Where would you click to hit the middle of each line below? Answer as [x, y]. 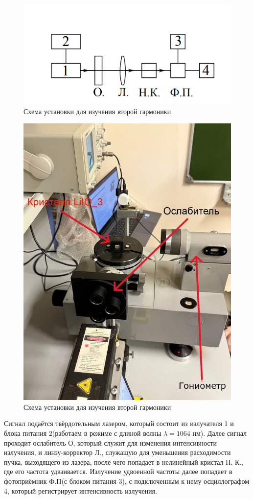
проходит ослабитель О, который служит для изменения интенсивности [111, 442]
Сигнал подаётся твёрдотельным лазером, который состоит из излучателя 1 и [119, 423]
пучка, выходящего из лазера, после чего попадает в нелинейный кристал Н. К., [124, 462]
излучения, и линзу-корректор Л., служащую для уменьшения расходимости [117, 452]
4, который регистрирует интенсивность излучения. [80, 490]
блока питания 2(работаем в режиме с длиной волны [83, 433]
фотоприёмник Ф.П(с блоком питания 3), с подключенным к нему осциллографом [127, 481]
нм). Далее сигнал [220, 433]
